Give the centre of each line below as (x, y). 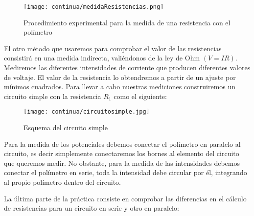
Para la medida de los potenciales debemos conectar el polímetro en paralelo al (122, 144)
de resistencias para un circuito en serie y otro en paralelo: (92, 208)
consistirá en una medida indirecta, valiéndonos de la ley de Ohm (102, 58)
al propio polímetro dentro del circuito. (62, 182)
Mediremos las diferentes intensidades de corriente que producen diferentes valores (127, 68)
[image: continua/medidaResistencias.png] (94, 7)
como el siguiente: (140, 96)
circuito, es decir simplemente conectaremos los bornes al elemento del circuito (122, 153)
